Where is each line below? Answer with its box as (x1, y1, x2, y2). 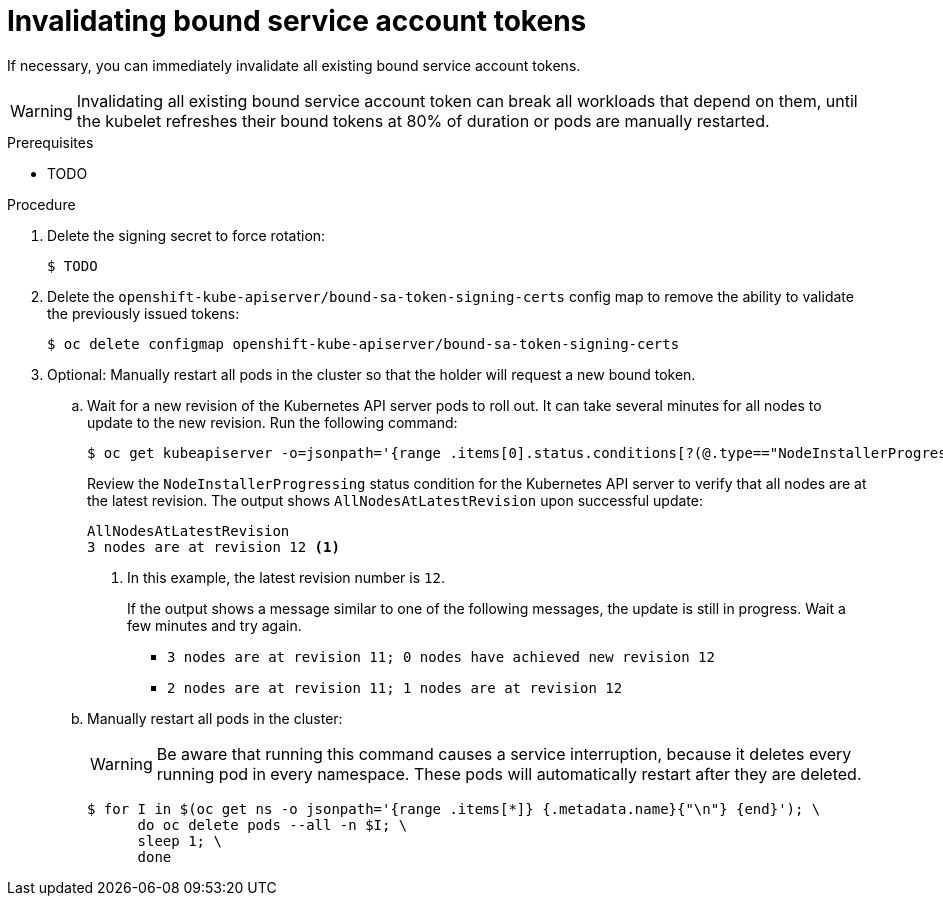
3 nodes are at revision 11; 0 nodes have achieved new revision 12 (167, 648, 715, 665)
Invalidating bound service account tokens (7, 4, 587, 38)
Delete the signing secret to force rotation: (47, 226, 326, 244)
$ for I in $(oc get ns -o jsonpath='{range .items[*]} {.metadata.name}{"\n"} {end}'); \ (87, 800, 821, 817)
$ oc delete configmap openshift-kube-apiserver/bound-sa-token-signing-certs (47, 335, 680, 352)
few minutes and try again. (127, 616, 302, 634)
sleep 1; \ (137, 832, 222, 849)
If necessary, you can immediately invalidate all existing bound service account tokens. (7, 56, 581, 74)
